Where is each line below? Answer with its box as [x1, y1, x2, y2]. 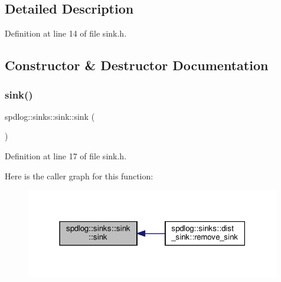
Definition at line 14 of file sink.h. [5, 27, 127, 40]
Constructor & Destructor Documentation [5, 56, 269, 74]
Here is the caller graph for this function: [5, 169, 153, 182]
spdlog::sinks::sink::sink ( [5, 110, 95, 122]
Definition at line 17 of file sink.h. [5, 149, 127, 162]
